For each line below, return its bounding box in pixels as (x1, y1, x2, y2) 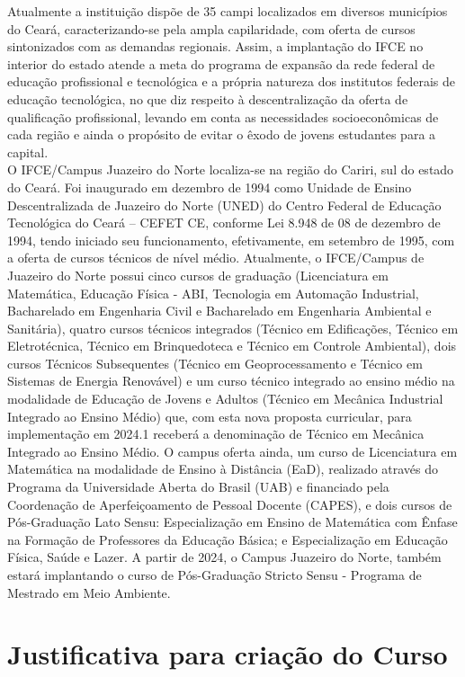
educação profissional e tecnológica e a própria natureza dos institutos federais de (7, 72, 456, 91)
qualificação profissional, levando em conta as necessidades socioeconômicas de (7, 107, 439, 126)
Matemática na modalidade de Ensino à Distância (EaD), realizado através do (7, 459, 439, 478)
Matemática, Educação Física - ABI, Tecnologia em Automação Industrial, (7, 283, 419, 302)
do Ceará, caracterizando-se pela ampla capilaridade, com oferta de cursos (7, 19, 416, 38)
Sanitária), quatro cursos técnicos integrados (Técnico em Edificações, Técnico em (7, 318, 459, 337)
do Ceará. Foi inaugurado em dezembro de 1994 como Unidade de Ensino (7, 177, 412, 196)
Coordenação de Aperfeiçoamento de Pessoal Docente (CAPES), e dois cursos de (7, 494, 452, 513)
